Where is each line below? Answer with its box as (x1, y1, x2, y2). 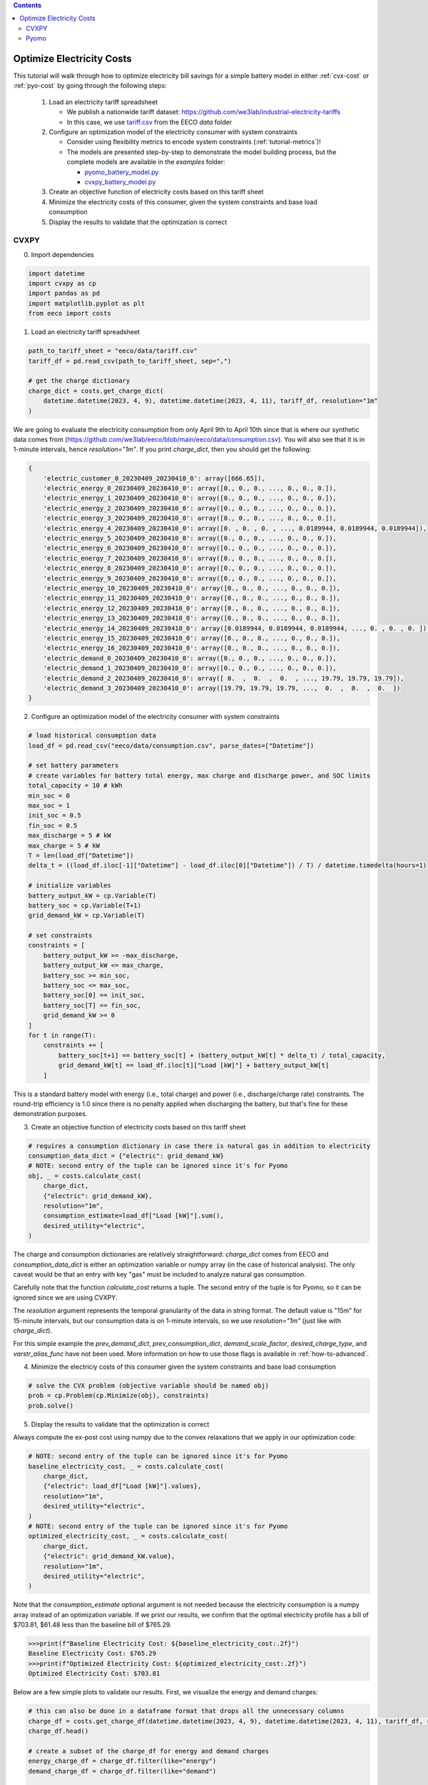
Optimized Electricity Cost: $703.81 (28, 1669, 160, 1678)
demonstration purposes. (13, 1110, 88, 1118)
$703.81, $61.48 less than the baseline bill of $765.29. (13, 1621, 172, 1629)
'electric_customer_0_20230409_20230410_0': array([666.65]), (43, 474, 265, 482)
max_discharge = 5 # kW (28, 832, 112, 840)
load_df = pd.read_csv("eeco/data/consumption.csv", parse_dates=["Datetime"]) (28, 741, 315, 750)
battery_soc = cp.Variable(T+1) (28, 901, 142, 910)
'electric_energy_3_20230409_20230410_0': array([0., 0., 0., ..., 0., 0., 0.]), (43, 514, 337, 523)
